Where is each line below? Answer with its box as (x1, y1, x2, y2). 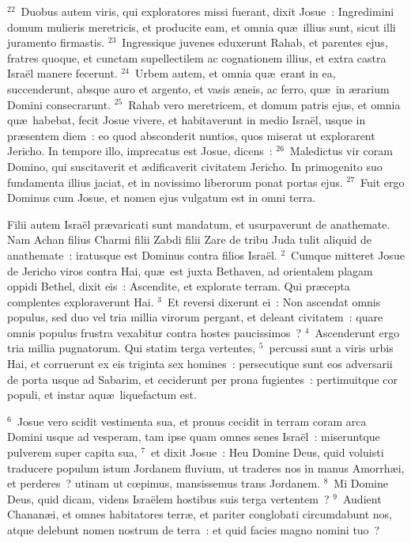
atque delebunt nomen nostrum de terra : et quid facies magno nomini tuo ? (7, 522, 380, 537)
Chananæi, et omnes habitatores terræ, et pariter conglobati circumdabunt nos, (7, 506, 392, 522)
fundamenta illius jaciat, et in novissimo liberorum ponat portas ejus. (7, 173, 343, 190)
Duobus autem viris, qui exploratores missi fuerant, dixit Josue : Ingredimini (21, 3, 394, 19)
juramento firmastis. (7, 34, 105, 51)
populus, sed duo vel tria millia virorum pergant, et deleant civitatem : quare (7, 309, 383, 325)
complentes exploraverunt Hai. (7, 293, 154, 309)
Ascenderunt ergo (315, 324, 400, 340)
